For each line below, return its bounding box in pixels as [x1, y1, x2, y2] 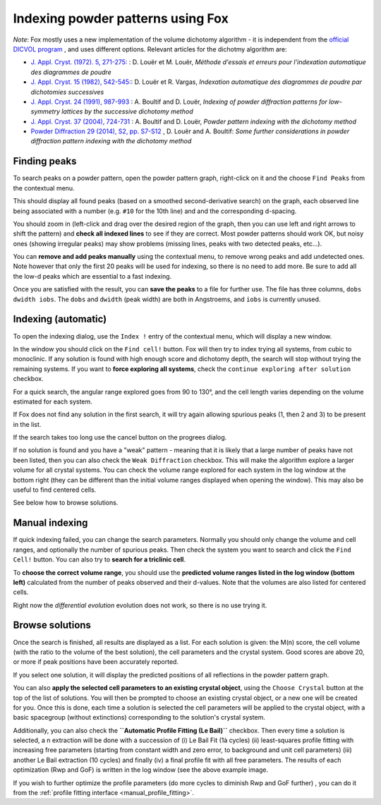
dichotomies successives [30, 87, 104, 96]
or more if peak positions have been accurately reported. [13, 658, 179, 666]
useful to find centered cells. [13, 485, 97, 494]
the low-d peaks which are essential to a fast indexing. [13, 272, 172, 280]
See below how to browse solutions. [13, 498, 119, 507]
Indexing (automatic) [13, 313, 107, 325]
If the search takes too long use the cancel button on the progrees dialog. [13, 433, 227, 442]
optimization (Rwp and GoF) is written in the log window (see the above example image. [13, 765, 269, 774]
